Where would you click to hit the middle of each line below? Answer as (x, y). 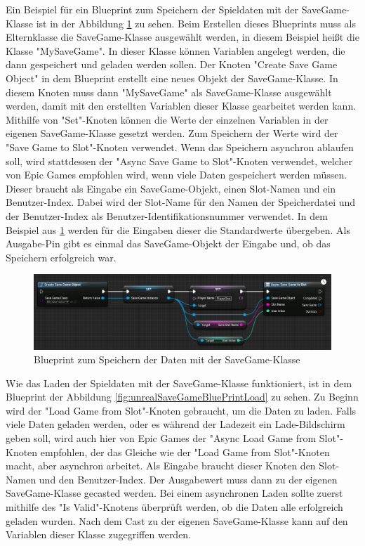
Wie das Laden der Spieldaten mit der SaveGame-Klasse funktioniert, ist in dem (179, 383)
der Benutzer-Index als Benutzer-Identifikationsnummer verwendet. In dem (167, 215)
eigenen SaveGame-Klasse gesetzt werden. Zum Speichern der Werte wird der (172, 133)
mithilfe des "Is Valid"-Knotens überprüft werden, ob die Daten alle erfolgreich (174, 507)
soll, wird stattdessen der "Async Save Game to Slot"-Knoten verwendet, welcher (179, 161)
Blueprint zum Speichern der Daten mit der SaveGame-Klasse (167, 359)
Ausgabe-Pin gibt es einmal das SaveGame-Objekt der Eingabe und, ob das (168, 243)
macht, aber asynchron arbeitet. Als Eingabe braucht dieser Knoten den (161, 466)
